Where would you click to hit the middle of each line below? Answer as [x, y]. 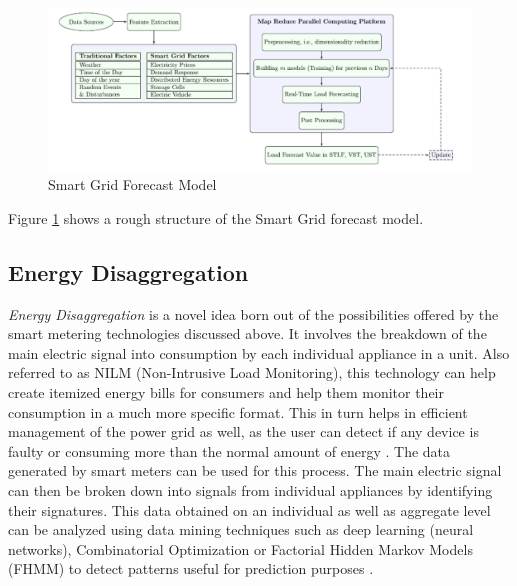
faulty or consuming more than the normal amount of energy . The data [229, 450]
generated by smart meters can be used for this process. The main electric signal [255, 470]
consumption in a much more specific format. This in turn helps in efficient [238, 411]
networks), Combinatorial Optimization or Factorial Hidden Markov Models [240, 548]
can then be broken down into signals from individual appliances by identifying [250, 490]
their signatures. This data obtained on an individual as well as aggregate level [249, 509]
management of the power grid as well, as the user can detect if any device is [243, 431]
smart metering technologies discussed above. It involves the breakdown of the [247, 333]
